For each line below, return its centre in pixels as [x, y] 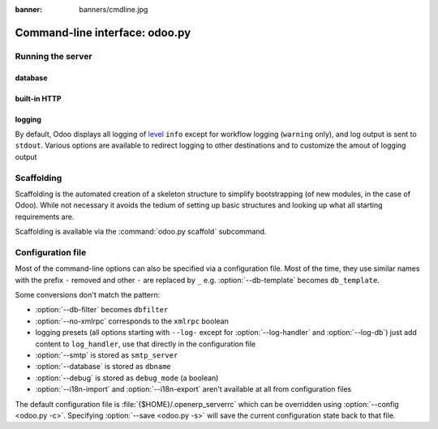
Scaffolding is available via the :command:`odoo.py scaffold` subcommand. [141, 232]
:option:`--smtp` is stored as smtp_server [107, 355]
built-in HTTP [38, 98]
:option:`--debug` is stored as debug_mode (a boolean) [127, 378]
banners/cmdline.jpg [114, 9]
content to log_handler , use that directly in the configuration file [146, 344]
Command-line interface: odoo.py [103, 32]
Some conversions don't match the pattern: [88, 294]
